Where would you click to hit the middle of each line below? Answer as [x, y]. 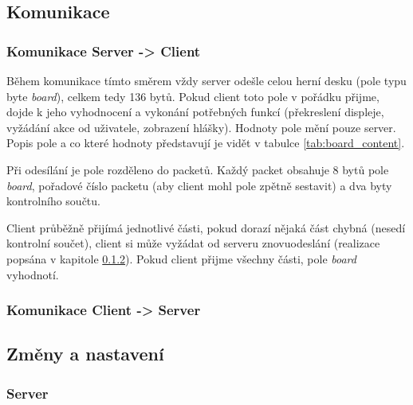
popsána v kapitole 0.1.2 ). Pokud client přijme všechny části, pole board [181, 258]
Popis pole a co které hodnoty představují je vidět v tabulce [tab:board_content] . [206, 143]
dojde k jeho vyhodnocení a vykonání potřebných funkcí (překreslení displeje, [195, 112]
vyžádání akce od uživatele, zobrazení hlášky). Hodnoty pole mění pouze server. [201, 127]
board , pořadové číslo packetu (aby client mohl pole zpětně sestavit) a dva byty [199, 185]
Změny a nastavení [85, 354]
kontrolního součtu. [53, 201]
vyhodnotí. [33, 274]
